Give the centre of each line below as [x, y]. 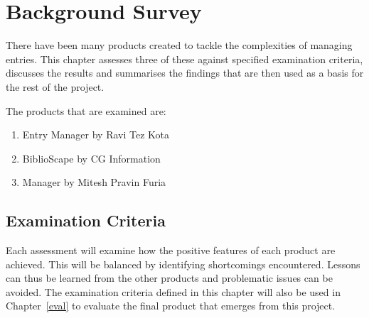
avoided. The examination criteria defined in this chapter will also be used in [173, 291]
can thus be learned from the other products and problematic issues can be [169, 278]
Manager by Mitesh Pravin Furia [94, 182]
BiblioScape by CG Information [91, 158]
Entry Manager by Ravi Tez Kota [96, 135]
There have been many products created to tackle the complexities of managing [179, 45]
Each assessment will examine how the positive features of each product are [171, 250]
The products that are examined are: [86, 110]
